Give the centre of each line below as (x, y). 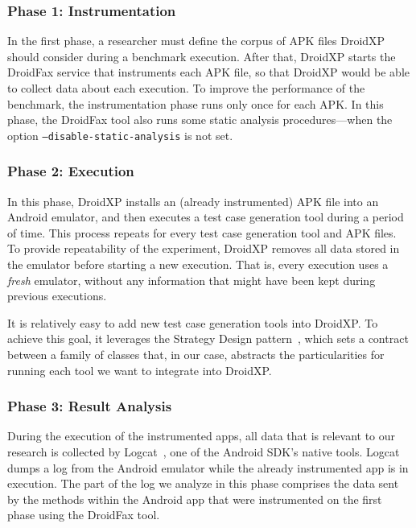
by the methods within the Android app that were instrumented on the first (195, 499)
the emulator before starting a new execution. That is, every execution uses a (198, 264)
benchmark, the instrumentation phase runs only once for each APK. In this (196, 103)
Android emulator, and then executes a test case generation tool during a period (206, 217)
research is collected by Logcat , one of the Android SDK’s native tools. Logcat (204, 452)
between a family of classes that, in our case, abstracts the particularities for (196, 354)
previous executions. (57, 296)
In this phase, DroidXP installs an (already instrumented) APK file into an (193, 201)
